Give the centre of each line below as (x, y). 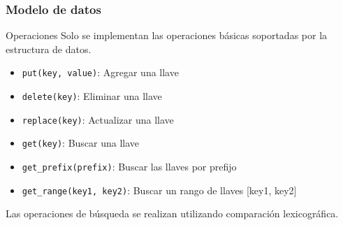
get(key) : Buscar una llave (81, 143)
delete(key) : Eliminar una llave (92, 96)
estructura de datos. (49, 49)
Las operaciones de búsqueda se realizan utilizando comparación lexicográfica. (172, 213)
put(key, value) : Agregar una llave (100, 72)
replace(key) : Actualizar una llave (98, 119)
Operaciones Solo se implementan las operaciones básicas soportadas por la (167, 35)
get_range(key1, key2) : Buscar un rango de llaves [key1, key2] (159, 190)
